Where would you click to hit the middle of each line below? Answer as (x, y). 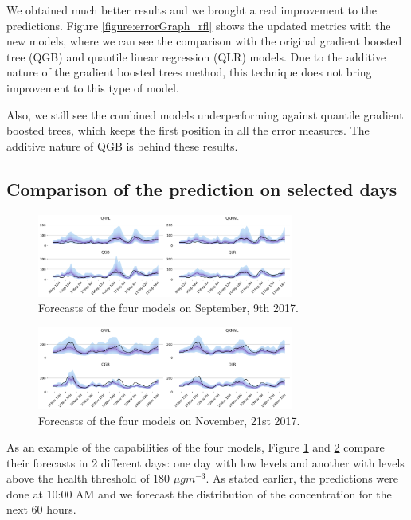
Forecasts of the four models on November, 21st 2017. (169, 420)
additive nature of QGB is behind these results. (122, 145)
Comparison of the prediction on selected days (202, 188)
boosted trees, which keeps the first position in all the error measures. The (188, 130)
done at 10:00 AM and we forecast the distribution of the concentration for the (199, 493)
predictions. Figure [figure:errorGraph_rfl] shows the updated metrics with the (199, 25)
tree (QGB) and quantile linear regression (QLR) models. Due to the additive (196, 56)
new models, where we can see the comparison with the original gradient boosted (204, 41)
